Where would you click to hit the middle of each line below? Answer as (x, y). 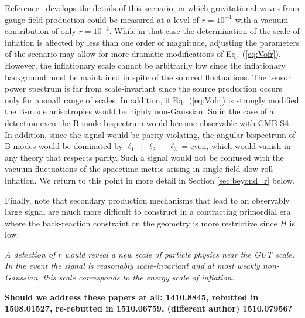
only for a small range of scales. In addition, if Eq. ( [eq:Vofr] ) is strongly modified (152, 99)
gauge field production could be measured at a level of (102, 19)
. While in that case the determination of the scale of (204, 31)
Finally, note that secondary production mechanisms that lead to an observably (147, 200)
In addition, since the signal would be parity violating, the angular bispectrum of (150, 134)
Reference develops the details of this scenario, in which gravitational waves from (152, 8)
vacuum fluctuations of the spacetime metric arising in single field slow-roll (139, 169)
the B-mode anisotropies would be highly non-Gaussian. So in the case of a (139, 111)
